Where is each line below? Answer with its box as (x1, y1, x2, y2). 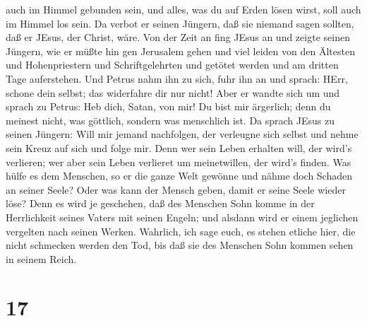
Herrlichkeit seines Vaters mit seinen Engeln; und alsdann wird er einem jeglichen (6, 209, 359, 224)
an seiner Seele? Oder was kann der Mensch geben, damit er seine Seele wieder (6, 182, 346, 197)
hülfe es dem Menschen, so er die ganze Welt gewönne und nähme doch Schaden (6, 168, 353, 183)
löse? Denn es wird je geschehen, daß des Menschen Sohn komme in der (6, 196, 315, 211)
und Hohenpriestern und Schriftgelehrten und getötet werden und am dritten (6, 57, 339, 72)
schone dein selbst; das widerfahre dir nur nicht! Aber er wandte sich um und (6, 85, 340, 100)
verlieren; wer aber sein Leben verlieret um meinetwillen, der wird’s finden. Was (6, 154, 351, 169)
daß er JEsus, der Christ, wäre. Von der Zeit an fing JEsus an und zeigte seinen (6, 30, 350, 45)
